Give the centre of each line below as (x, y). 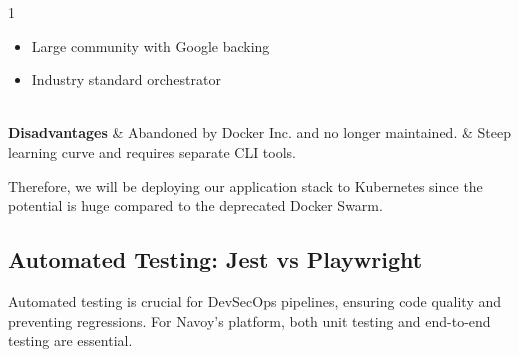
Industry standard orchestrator (126, 79)
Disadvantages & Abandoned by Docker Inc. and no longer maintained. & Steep (259, 132)
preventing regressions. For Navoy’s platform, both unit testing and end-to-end (249, 320)
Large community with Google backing (150, 45)
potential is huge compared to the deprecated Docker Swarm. (195, 205)
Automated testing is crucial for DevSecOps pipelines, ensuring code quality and (255, 300)
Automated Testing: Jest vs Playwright (215, 259)
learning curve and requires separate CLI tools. (152, 151)
